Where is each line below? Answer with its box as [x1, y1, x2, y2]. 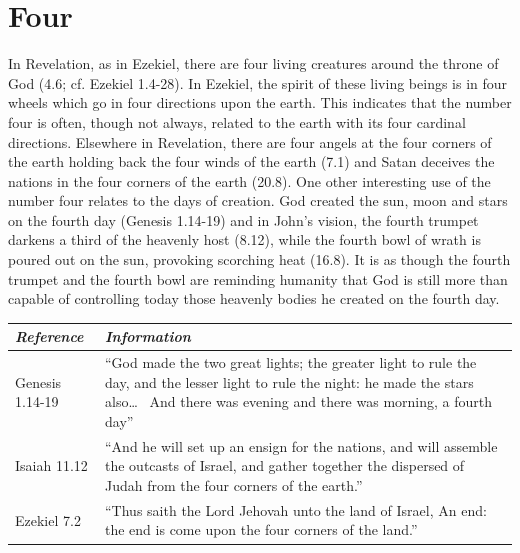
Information [105, 326, 191, 347]
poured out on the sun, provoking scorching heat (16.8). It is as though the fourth [8, 249, 511, 270]
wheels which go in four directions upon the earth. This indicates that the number [8, 92, 512, 113]
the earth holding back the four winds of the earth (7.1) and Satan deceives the [8, 151, 495, 172]
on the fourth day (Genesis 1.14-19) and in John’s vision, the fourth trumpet [8, 209, 479, 230]
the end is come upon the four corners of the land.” [105, 519, 418, 540]
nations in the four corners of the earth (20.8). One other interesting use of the [8, 170, 491, 191]
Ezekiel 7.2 [15, 509, 81, 530]
